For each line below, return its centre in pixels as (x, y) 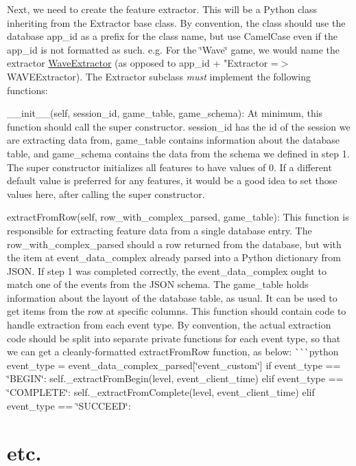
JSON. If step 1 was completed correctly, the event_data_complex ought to (167, 270)
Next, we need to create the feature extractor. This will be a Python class (162, 9)
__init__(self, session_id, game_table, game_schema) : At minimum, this (165, 113)
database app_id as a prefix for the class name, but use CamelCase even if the (172, 36)
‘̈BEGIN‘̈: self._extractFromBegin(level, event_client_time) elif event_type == (175, 378)
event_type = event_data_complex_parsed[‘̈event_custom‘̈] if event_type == (174, 365)
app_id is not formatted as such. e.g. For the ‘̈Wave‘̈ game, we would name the (174, 49)
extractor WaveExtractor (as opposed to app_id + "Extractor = (143, 63)
